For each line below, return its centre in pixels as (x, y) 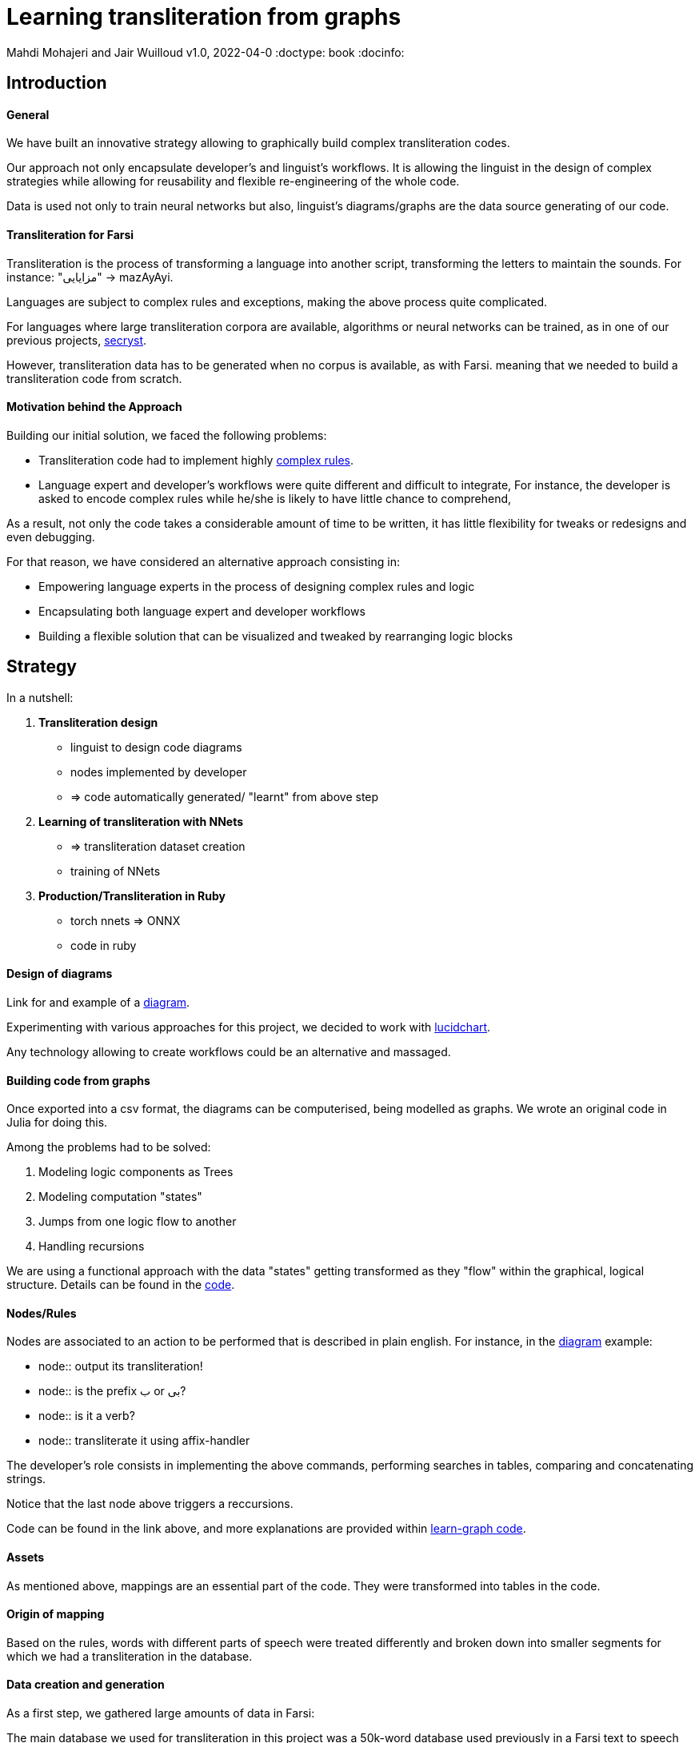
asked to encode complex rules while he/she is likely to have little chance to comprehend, (275, 498)
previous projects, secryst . (77, 340)
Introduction (57, 83)
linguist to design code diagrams (156, 747)
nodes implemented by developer (159, 772)
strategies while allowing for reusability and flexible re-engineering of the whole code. (233, 181)
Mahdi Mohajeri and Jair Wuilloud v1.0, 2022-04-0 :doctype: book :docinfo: (206, 52)
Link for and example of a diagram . (98, 1002)
